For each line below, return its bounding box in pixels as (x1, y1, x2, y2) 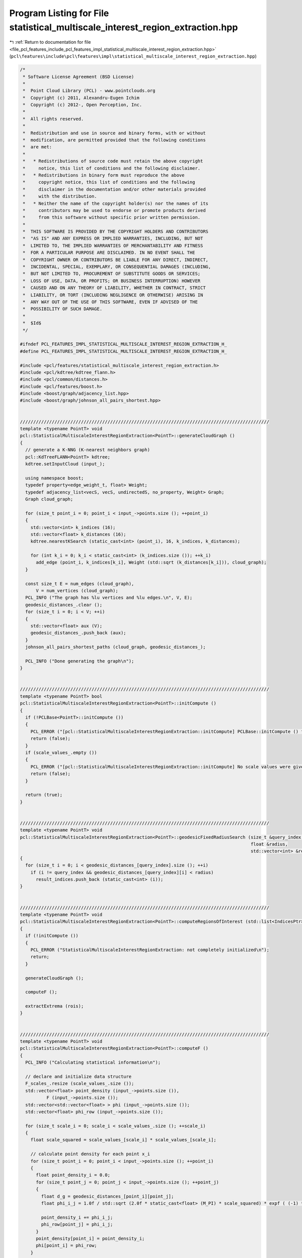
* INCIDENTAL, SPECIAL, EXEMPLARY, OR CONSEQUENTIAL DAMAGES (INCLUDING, (23, 264, 211, 270)
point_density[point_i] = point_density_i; (36, 1235, 145, 1241)
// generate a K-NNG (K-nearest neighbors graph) (25, 447, 150, 453)
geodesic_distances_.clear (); (25, 602, 103, 607)
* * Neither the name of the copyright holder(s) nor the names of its (23, 200, 209, 206)
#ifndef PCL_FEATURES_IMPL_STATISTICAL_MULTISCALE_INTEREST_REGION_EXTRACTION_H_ (20, 341, 228, 347)
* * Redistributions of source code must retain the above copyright (23, 159, 203, 164)
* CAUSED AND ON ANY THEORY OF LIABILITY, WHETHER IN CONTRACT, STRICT (23, 285, 206, 291)
